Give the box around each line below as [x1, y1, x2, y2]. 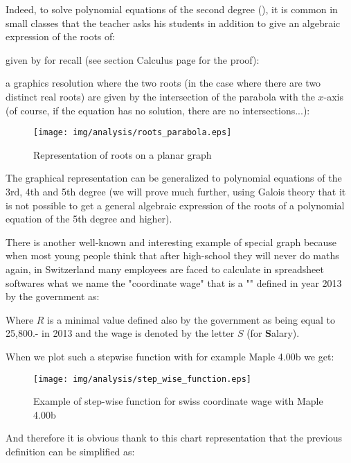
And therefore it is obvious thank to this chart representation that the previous [6, 430, 342, 445]
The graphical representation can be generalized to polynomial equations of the [6, 171, 342, 185]
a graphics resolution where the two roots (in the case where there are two [6, 76, 321, 90]
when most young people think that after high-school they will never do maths [6, 248, 339, 263]
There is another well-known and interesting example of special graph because [6, 234, 337, 249]
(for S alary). [246, 326, 300, 340]
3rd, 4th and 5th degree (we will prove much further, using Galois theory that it [6, 184, 346, 198]
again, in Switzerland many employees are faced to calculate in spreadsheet [6, 261, 324, 276]
